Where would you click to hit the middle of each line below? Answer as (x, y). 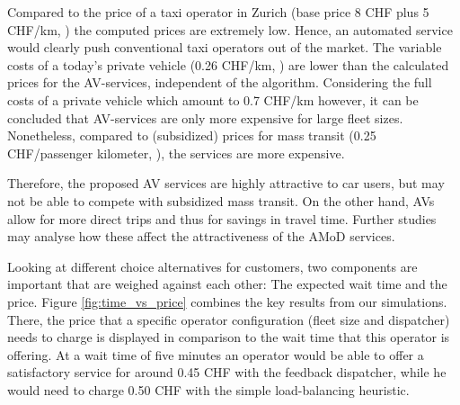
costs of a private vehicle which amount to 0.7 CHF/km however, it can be (213, 99)
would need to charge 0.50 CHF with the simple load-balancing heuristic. (208, 389)
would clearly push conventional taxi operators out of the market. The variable (225, 47)
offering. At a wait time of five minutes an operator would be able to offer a (216, 354)
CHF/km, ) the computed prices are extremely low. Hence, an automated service (230, 29)
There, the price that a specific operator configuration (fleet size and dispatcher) (229, 319)
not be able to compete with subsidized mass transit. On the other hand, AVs (221, 200)
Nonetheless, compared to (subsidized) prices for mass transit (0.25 (192, 135)
